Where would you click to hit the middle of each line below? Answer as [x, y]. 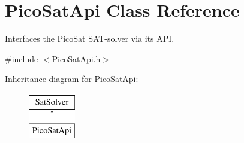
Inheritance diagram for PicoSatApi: [72, 79]
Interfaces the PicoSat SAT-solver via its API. [90, 39]
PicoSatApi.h [76, 58]
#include [22, 58]
